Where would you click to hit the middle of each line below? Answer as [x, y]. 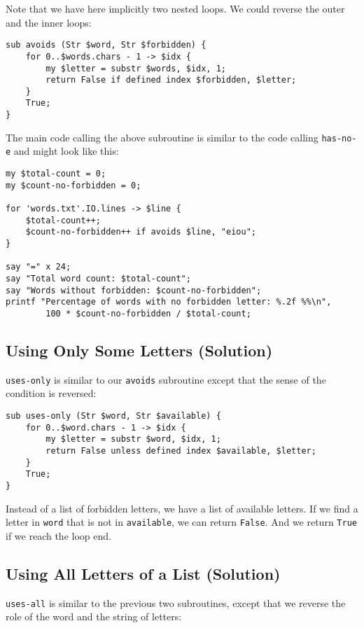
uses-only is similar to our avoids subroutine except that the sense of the [166, 379]
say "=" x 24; [38, 267]
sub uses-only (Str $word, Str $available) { [113, 416]
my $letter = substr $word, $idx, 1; [133, 439]
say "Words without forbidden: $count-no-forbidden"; [134, 290]
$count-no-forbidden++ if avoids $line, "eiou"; [141, 232]
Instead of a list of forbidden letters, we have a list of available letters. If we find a [182, 508]
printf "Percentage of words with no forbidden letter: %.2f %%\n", [169, 302]
